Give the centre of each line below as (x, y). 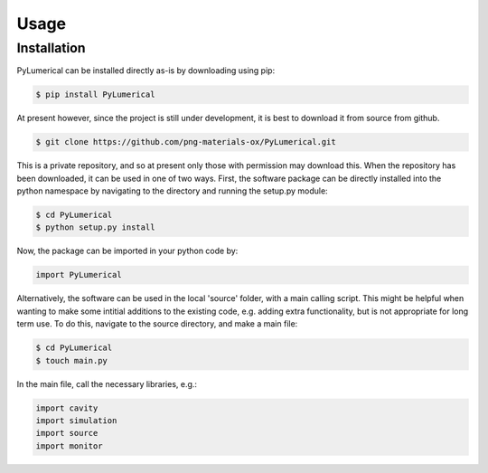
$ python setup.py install (95, 227)
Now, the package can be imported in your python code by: (127, 251)
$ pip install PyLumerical (95, 95)
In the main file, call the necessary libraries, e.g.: (107, 383)
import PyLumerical (79, 275)
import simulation (76, 420)
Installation (51, 48)
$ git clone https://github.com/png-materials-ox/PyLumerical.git (186, 142)
